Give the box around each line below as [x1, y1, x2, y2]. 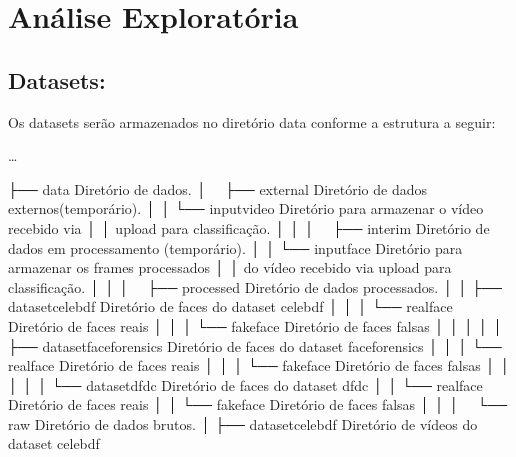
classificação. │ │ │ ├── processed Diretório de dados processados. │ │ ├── [8, 276, 502, 297]
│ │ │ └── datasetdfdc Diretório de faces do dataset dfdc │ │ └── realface [8, 374, 483, 395]
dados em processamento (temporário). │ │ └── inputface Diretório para [8, 237, 463, 258]
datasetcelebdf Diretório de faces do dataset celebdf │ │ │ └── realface [8, 296, 453, 317]
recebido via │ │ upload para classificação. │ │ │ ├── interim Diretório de [8, 217, 490, 238]
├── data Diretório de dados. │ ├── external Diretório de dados [8, 178, 428, 199]
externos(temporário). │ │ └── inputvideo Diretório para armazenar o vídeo [8, 198, 484, 219]
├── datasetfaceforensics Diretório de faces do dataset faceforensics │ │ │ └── [8, 335, 502, 356]
